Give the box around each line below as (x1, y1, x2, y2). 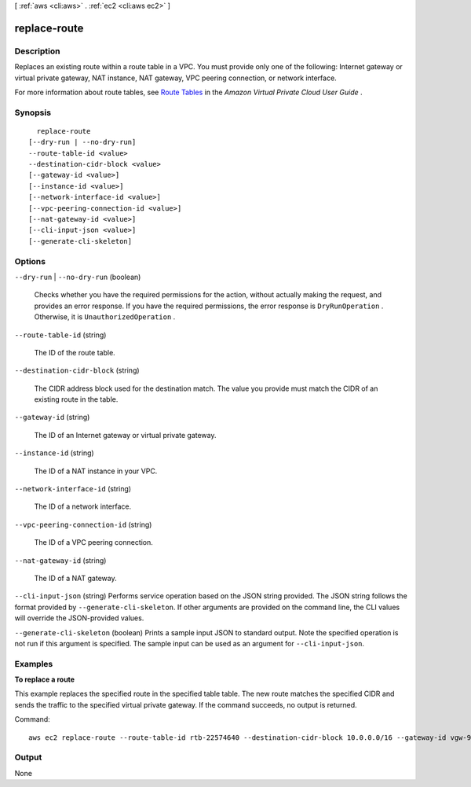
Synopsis (14, 107, 51, 118)
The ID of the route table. (34, 348, 115, 357)
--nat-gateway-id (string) (14, 555, 107, 565)
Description (14, 46, 60, 57)
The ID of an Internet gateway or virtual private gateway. (34, 430, 217, 439)
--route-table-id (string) (14, 330, 107, 340)
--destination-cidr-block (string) (14, 366, 141, 375)
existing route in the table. (34, 395, 119, 404)
